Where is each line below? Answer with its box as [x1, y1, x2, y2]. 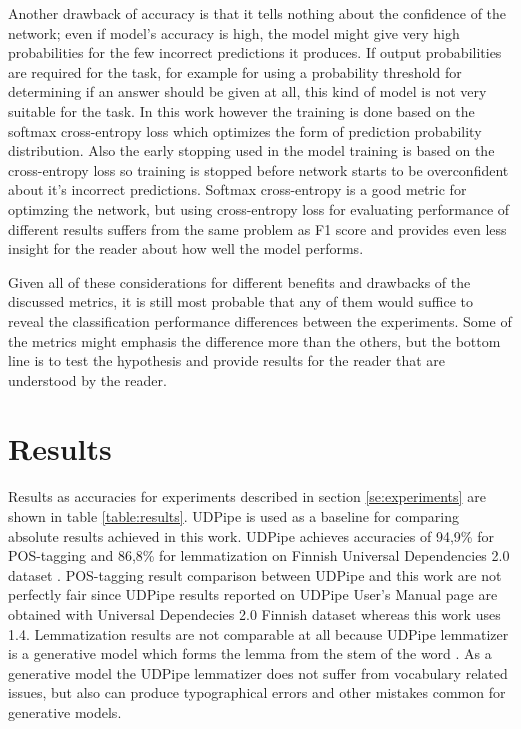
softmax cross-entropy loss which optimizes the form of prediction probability [8, 120, 482, 141]
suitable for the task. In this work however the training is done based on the [8, 100, 475, 121]
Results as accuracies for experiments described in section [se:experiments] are [8, 486, 486, 507]
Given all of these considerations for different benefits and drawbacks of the [8, 271, 471, 292]
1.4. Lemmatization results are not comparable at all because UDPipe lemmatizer [8, 623, 509, 644]
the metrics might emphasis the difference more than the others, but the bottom [8, 330, 501, 351]
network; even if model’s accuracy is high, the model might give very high [8, 22, 460, 43]
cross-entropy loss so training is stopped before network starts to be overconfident [8, 159, 509, 180]
